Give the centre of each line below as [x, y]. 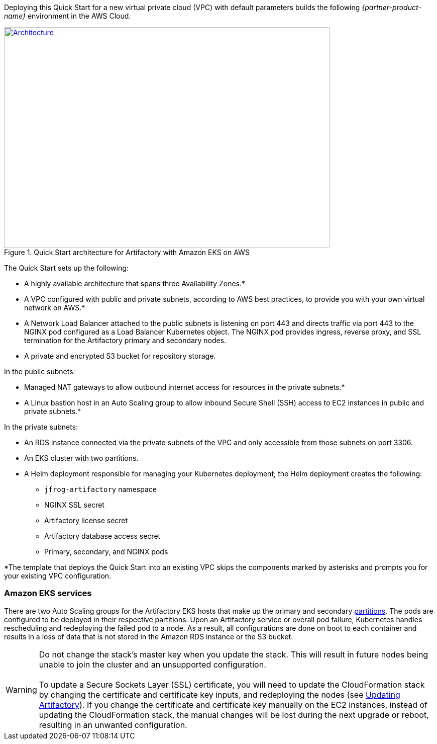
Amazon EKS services [48, 593]
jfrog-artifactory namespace [100, 489]
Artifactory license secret [86, 520]
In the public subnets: [40, 371]
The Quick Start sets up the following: [66, 268]
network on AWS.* [55, 308]
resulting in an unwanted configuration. [113, 725]
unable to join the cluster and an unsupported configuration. [152, 664]
